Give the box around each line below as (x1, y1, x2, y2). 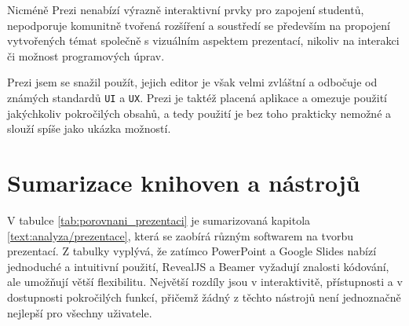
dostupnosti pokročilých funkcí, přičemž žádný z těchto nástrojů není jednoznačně (7, 288, 401, 305)
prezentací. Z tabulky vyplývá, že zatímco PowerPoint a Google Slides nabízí (7, 243, 377, 259)
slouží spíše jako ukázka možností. (7, 120, 171, 137)
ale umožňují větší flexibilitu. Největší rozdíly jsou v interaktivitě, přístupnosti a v (7, 273, 403, 290)
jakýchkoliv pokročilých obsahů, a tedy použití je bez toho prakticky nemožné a (7, 104, 392, 121)
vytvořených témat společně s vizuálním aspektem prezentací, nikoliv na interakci (7, 32, 400, 49)
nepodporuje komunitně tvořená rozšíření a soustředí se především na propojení (7, 16, 390, 33)
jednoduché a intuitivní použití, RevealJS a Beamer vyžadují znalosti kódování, (7, 258, 389, 274)
